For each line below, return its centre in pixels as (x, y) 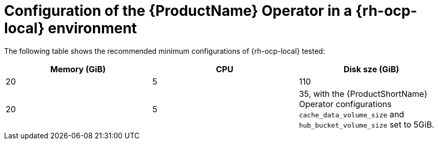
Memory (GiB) (78, 69)
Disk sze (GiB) (371, 69)
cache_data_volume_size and (351, 114)
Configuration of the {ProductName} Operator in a (178, 11)
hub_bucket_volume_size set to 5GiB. (366, 124)
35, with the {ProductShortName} (363, 94)
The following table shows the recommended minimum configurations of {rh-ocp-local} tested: (165, 51)
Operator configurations (345, 104)
